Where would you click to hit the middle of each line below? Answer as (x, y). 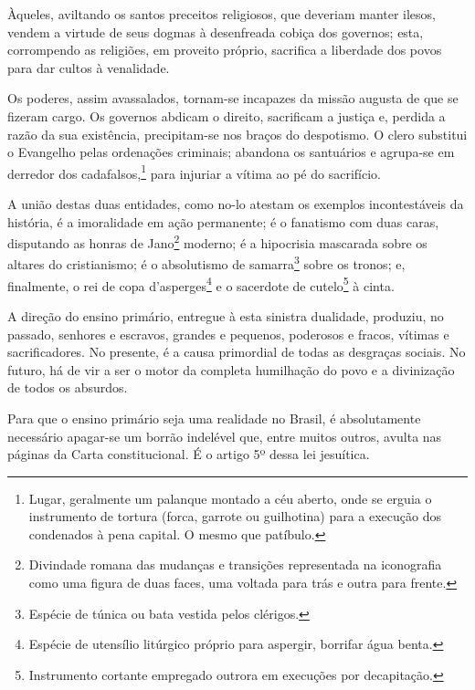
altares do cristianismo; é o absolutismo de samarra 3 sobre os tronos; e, (206, 263)
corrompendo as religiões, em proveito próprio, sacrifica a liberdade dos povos (225, 50)
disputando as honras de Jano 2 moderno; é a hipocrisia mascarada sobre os (217, 241)
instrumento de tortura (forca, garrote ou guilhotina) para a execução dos (235, 516)
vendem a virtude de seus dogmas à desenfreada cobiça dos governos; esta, (216, 31)
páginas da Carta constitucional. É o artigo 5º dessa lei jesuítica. (189, 454)
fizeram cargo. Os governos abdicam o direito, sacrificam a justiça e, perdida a (227, 115)
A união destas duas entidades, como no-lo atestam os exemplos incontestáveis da (236, 204)
